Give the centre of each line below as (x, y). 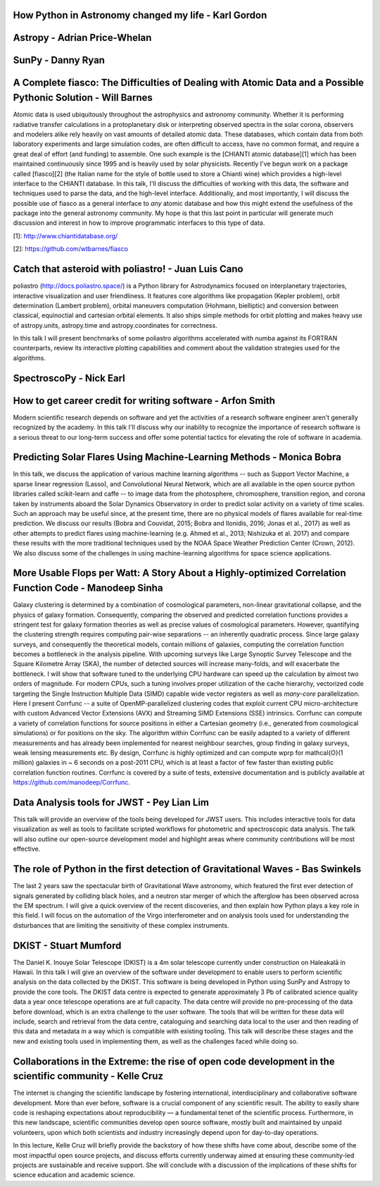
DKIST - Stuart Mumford (67, 946)
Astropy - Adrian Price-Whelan (82, 38)
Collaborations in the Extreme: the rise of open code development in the (174, 1061)
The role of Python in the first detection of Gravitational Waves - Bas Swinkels (187, 869)
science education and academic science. (74, 1175)
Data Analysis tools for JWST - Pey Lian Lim (111, 802)
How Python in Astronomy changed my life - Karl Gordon (140, 15)
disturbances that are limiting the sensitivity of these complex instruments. (121, 925)
